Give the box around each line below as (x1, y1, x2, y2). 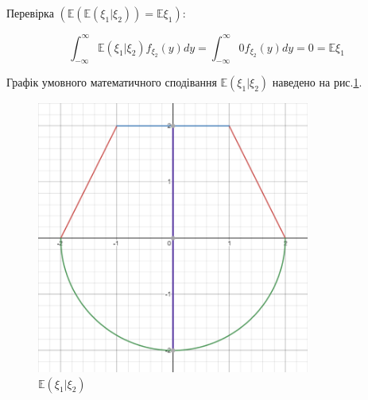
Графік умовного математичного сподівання (6, 74, 217, 90)
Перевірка (6, 5, 54, 21)
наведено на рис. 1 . (272, 74, 362, 90)
